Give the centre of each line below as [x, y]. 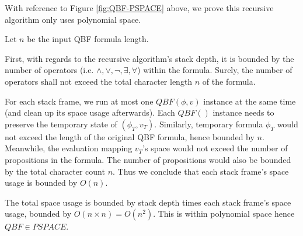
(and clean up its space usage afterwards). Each [90, 112]
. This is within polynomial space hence [224, 214]
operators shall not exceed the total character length [99, 81]
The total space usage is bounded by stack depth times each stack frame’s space [148, 202]
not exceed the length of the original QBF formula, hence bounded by [130, 136]
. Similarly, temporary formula [209, 124]
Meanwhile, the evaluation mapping [69, 148]
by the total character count [55, 171]
